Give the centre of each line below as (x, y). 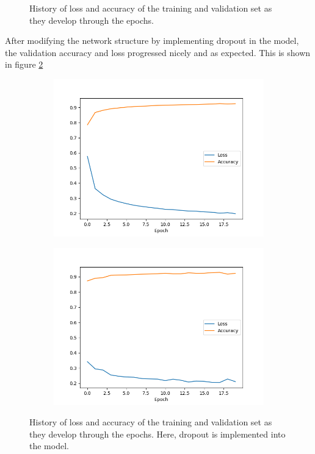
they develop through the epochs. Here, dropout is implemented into (157, 434)
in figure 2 (24, 64)
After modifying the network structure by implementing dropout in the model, (152, 41)
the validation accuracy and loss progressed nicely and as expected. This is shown (158, 52)
